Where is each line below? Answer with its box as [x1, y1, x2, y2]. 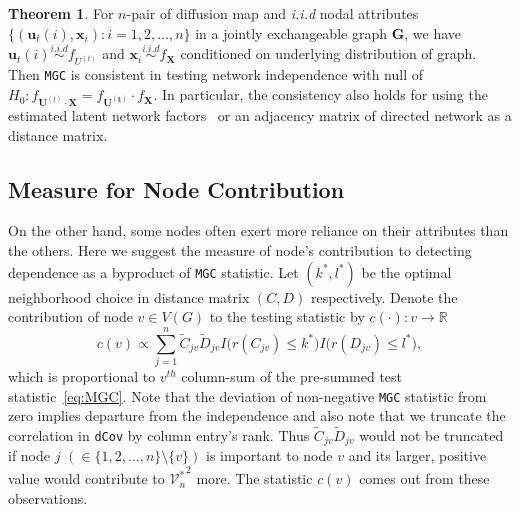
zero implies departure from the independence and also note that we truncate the [8, 405, 506, 426]
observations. [8, 487, 88, 508]
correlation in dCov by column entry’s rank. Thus [8, 425, 310, 446]
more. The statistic [196, 468, 313, 489]
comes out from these [359, 468, 490, 489]
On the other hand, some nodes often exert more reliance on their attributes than [8, 220, 509, 241]
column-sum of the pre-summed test [181, 365, 403, 386]
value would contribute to [8, 468, 165, 489]
